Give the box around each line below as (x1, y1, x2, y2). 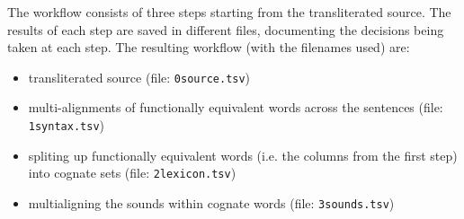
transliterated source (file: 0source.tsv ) (28, 67, 251, 86)
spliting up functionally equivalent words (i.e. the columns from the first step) (28, 145, 458, 164)
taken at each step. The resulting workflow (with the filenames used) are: (7, 38, 410, 57)
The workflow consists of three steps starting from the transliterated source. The (7, 3, 451, 21)
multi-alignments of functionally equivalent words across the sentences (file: (28, 98, 443, 117)
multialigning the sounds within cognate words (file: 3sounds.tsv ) (28, 193, 395, 212)
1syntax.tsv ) (28, 116, 104, 135)
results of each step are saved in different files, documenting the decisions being (7, 20, 444, 39)
